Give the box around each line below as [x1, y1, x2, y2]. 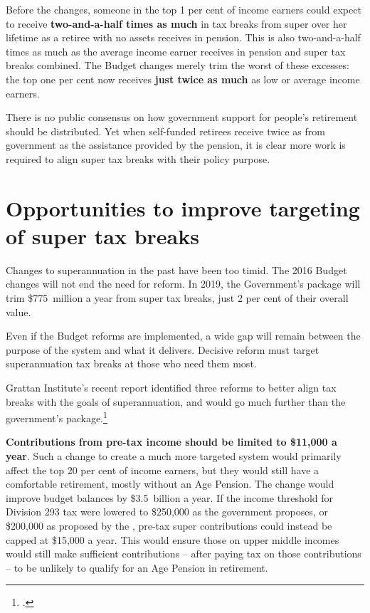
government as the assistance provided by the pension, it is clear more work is [6, 137, 346, 152]
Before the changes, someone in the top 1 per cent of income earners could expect [6, 2, 361, 16]
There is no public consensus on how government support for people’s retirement [6, 110, 358, 125]
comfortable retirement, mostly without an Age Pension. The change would [6, 476, 334, 491]
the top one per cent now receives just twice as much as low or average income [6, 71, 360, 86]
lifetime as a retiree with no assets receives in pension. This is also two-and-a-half [6, 30, 361, 45]
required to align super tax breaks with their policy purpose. [6, 151, 270, 166]
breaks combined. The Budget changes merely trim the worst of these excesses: [6, 58, 350, 73]
